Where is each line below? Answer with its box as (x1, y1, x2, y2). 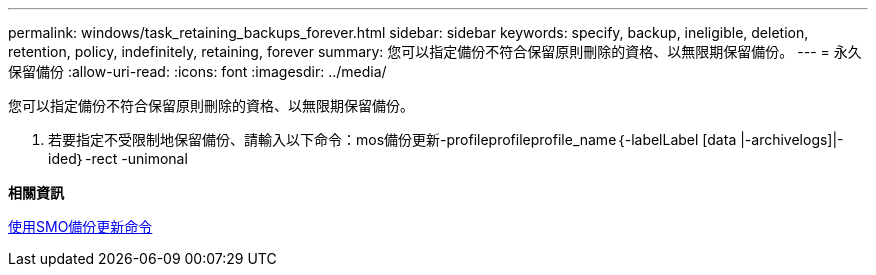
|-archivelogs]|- (740, 131, 844, 148)
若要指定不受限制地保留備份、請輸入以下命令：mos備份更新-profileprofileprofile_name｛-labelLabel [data (48, 131, 737, 148)
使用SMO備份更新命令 (8, 218, 153, 235)
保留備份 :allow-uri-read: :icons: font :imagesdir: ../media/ (8, 63, 387, 80)
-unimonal (121, 150, 188, 167)
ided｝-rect (48, 150, 118, 167)
